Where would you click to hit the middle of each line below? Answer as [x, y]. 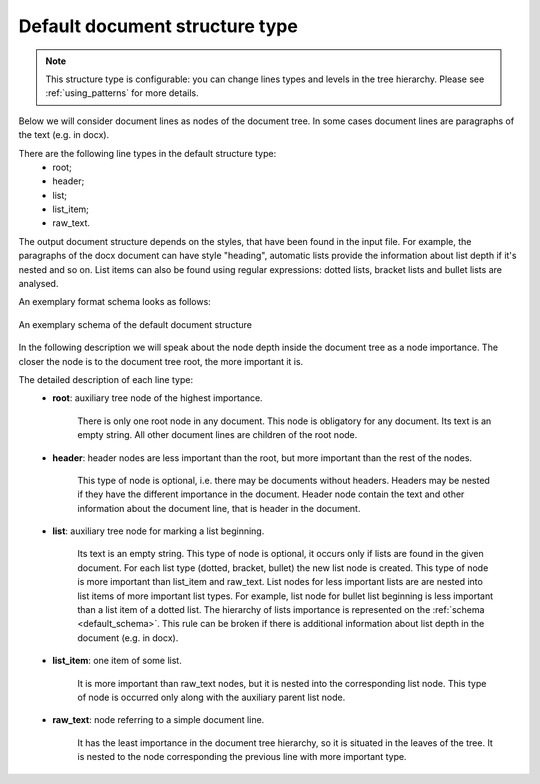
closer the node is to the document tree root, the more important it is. [161, 361]
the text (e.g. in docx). [64, 135]
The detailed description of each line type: [106, 379]
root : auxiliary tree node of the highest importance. [158, 398]
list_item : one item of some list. [117, 661]
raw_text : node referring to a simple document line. [158, 720]
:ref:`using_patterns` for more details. [122, 93]
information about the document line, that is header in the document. [219, 508]
